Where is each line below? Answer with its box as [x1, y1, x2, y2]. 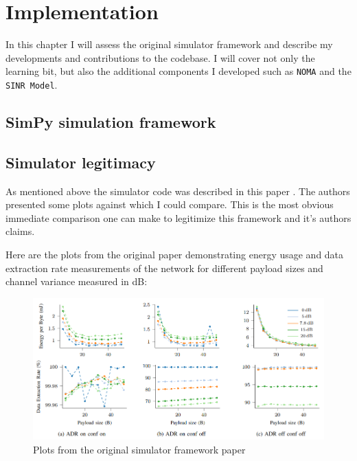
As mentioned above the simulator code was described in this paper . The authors [5, 183, 350, 198]
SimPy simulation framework [5, 111, 216, 133]
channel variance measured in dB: [5, 274, 148, 289]
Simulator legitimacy [5, 151, 156, 172]
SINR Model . [5, 77, 58, 91]
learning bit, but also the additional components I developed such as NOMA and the [5, 64, 352, 78]
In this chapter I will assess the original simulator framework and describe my [5, 37, 333, 52]
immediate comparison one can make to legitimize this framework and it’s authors [5, 210, 352, 225]
